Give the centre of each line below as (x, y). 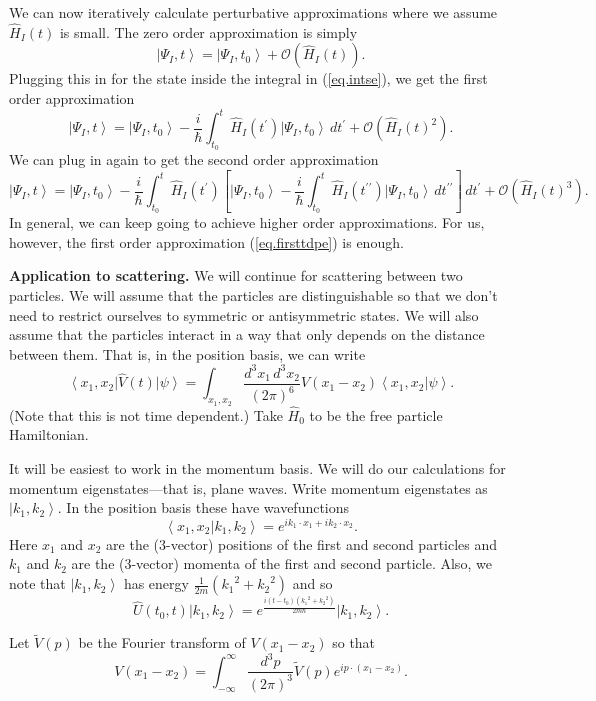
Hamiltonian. (49, 434)
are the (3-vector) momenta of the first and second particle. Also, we (281, 563)
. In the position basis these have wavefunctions (203, 507)
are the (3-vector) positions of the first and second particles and (302, 543)
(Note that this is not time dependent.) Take (146, 414)
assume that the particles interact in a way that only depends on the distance (247, 334)
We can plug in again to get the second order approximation (194, 159)
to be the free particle (376, 414)
